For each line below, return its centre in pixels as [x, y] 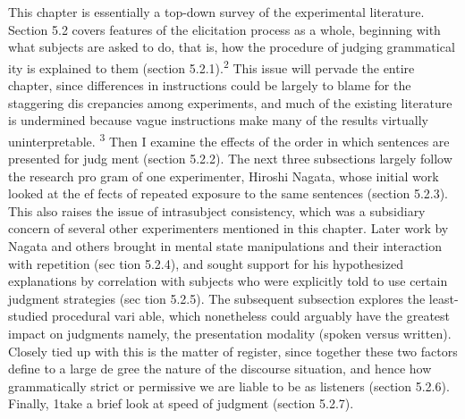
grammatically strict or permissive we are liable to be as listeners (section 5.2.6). [229, 385]
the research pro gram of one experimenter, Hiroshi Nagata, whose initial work [224, 176]
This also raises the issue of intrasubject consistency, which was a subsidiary [217, 210]
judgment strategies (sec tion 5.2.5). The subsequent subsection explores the [217, 298]
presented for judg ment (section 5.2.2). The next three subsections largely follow [230, 159]
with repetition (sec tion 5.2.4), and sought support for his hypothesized [206, 263]
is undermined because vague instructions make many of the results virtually [219, 120]
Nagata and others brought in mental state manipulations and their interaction [225, 246]
